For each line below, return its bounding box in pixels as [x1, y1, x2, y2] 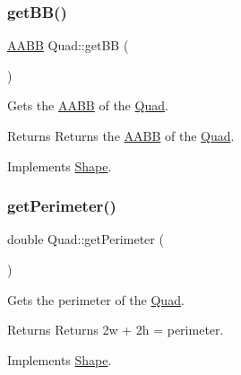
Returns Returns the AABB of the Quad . [7, 126, 235, 144]
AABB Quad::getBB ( [7, 36, 129, 55]
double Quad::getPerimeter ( [7, 230, 164, 249]
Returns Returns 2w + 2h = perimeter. [7, 320, 224, 339]
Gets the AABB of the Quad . [7, 96, 168, 115]
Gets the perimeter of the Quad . [7, 290, 185, 309]
